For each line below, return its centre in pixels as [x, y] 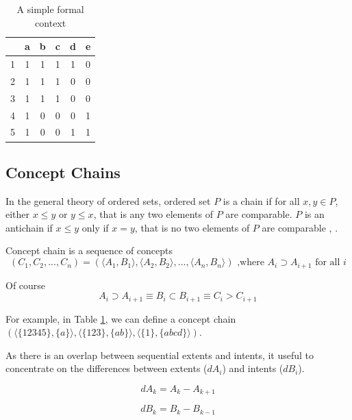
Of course [26, 285]
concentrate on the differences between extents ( [106, 368]
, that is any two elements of [153, 214]
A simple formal [50, 9]
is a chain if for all [261, 200]
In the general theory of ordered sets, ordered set [108, 200]
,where [251, 263]
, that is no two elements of [192, 227]
